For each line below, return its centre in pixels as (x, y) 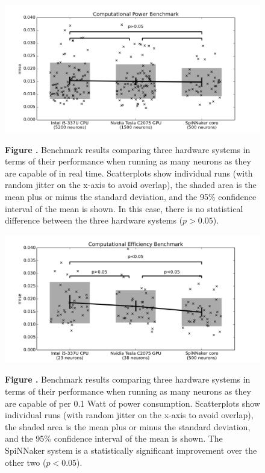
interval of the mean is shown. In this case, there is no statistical (124, 208)
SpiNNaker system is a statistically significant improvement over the (131, 450)
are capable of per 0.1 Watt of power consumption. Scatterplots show (132, 403)
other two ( (26, 462)
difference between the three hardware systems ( (94, 220)
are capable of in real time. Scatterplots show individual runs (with (129, 173)
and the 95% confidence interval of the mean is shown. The (114, 438)
